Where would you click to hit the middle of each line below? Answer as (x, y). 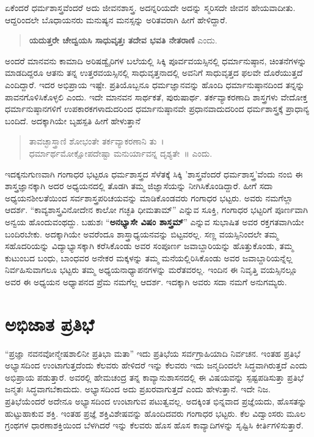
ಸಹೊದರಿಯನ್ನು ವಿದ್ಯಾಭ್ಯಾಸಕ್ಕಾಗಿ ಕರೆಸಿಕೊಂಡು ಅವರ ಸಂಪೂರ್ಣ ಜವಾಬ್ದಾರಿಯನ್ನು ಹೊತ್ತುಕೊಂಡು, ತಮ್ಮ (149, 246)
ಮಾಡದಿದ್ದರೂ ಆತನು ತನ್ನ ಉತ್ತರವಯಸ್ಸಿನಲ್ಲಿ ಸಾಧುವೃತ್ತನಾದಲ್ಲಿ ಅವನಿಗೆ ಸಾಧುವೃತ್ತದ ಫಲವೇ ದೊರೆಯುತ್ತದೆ (154, 73)
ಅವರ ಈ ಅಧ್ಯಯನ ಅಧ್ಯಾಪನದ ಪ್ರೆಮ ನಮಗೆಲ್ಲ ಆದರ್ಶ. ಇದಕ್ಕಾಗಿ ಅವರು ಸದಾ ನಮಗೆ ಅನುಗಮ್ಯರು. (146, 281)
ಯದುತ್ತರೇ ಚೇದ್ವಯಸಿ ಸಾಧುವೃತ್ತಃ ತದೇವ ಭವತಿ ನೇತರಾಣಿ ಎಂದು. (123, 40)
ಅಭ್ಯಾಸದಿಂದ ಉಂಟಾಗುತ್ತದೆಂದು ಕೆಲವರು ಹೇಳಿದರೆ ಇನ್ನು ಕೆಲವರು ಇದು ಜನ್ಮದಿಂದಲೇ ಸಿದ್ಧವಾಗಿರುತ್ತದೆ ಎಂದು (156, 365)
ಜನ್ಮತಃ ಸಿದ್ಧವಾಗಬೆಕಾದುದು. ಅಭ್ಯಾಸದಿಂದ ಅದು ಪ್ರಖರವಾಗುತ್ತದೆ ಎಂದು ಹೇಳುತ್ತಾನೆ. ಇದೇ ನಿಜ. (138, 389)
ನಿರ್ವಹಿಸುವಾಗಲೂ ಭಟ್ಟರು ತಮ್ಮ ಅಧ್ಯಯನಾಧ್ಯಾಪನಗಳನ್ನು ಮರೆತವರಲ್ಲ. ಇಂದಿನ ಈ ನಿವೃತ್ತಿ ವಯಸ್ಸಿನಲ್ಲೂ (151, 270)
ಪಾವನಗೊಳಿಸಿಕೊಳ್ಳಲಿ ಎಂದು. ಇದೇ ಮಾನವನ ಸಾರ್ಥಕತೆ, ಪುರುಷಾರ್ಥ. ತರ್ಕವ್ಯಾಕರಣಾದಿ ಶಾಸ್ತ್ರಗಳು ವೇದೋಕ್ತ (156, 96)
